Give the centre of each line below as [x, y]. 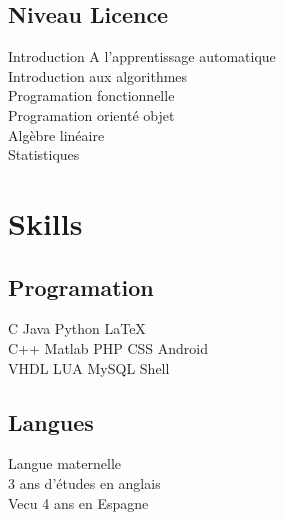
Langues [51, 421]
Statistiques [44, 154]
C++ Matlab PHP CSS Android [108, 347]
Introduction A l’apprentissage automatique [142, 56]
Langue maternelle [65, 463]
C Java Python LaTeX [77, 328]
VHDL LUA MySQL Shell [89, 367]
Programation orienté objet [91, 114]
